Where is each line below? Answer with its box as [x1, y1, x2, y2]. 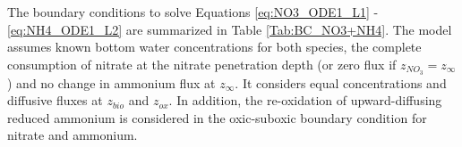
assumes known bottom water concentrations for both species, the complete [7, 37, 422, 56]
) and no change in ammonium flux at [7, 73, 216, 92]
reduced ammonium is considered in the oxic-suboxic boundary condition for [7, 108, 427, 127]
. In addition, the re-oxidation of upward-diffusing [168, 91, 442, 110]
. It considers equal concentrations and [235, 73, 447, 92]
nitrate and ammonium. [7, 126, 138, 144]
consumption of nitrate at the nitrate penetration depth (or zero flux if [7, 54, 397, 73]
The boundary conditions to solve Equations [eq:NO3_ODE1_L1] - [7, 3, 379, 20]
